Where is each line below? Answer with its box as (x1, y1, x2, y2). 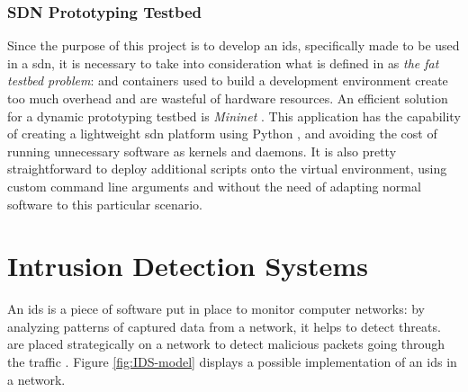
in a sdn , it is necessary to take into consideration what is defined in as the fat (7, 53, 439, 72)
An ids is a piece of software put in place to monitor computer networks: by (7, 299, 426, 318)
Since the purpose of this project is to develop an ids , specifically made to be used (7, 36, 460, 55)
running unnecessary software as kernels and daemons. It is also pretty (7, 141, 397, 160)
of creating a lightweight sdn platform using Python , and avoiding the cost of (7, 124, 437, 143)
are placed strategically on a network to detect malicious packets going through (7, 334, 445, 353)
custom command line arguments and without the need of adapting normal (7, 176, 421, 195)
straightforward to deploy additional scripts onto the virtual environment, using (7, 159, 447, 178)
